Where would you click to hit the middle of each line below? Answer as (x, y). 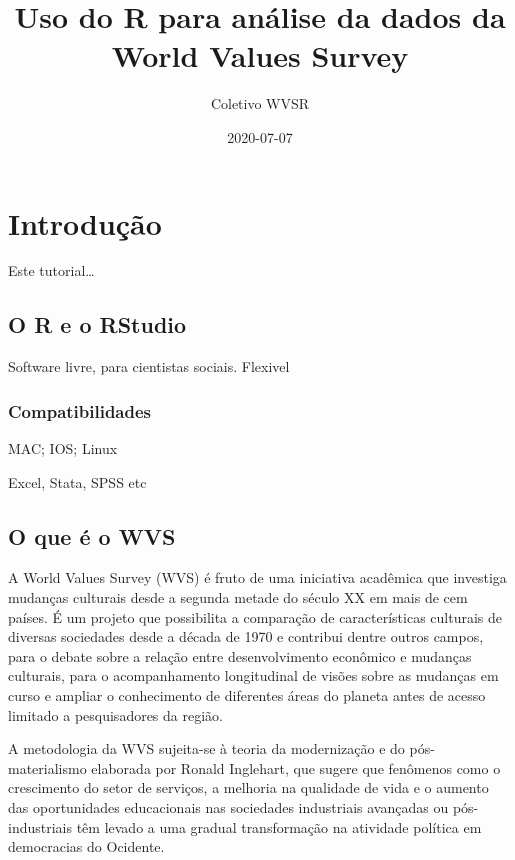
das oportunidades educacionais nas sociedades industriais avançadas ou (228, 806)
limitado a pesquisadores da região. (115, 714)
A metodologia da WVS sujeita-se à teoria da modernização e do (206, 748)
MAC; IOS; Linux (63, 448)
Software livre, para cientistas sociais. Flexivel (149, 366)
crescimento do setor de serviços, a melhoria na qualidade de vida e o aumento (248, 787)
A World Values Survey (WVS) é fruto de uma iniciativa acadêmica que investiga (257, 577)
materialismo (47, 767)
